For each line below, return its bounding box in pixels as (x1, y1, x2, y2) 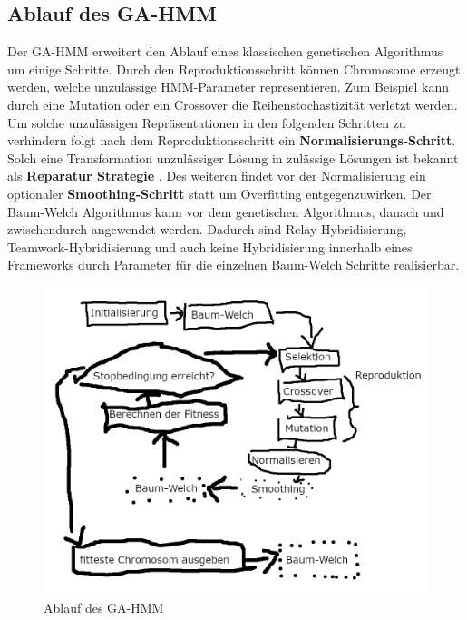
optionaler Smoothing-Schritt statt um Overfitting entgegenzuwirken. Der (7, 183, 432, 202)
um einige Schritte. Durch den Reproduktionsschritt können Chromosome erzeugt (7, 59, 461, 78)
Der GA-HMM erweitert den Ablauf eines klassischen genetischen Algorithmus (7, 42, 443, 61)
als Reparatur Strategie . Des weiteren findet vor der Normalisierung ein (7, 166, 426, 185)
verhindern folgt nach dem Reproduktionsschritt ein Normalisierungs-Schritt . (7, 131, 456, 150)
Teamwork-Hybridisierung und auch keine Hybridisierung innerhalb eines (7, 237, 413, 256)
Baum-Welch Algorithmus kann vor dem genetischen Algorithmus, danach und (7, 202, 444, 221)
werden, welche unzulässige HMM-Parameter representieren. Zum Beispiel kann (7, 77, 450, 96)
